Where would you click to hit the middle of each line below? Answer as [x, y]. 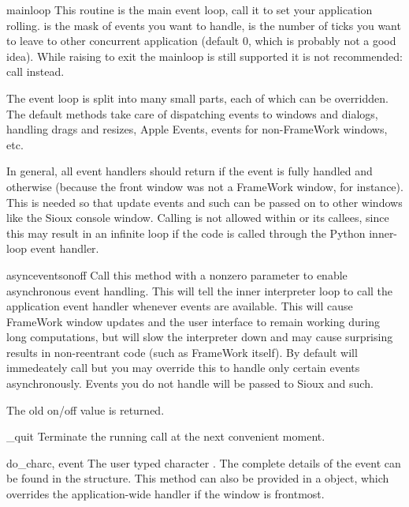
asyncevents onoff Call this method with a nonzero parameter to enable [177, 274]
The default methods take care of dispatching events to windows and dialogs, [192, 113]
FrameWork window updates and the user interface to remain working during [193, 321]
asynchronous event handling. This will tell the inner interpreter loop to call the [200, 290]
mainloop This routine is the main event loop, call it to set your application [190, 9]
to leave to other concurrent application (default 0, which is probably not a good [201, 41]
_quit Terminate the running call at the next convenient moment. [166, 436]
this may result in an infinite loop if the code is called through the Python [186, 233]
